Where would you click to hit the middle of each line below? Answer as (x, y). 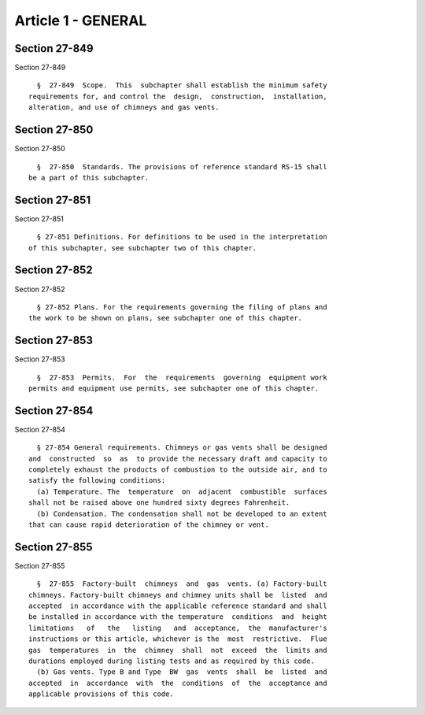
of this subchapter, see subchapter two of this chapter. (143, 248)
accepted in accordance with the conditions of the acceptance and (178, 683)
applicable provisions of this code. (102, 694)
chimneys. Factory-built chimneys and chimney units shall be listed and (178, 595)
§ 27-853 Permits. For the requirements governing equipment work (182, 377)
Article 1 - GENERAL (81, 20)
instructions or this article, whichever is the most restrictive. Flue (178, 639)
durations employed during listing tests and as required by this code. (172, 661)
